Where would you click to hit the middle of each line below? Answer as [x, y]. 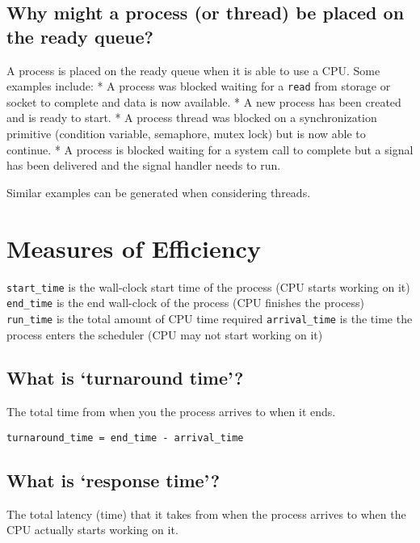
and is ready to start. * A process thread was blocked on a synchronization [192, 118]
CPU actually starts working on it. [92, 530]
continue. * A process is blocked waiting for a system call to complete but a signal [210, 149]
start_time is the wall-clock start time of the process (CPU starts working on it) [208, 286]
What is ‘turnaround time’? [125, 378]
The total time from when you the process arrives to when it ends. [171, 412]
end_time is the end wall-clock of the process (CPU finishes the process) [186, 303]
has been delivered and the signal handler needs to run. [144, 165]
